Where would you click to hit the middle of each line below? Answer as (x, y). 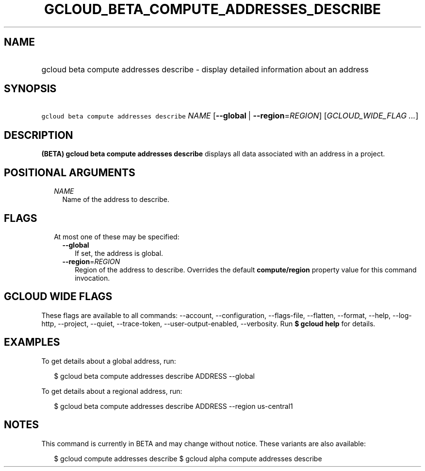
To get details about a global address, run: (109, 361)
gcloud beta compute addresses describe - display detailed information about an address (205, 69)
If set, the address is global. (119, 253)
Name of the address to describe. (116, 200)
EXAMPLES (32, 342)
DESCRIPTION (39, 135)
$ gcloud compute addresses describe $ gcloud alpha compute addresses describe (188, 458)
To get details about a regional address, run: (112, 391)
